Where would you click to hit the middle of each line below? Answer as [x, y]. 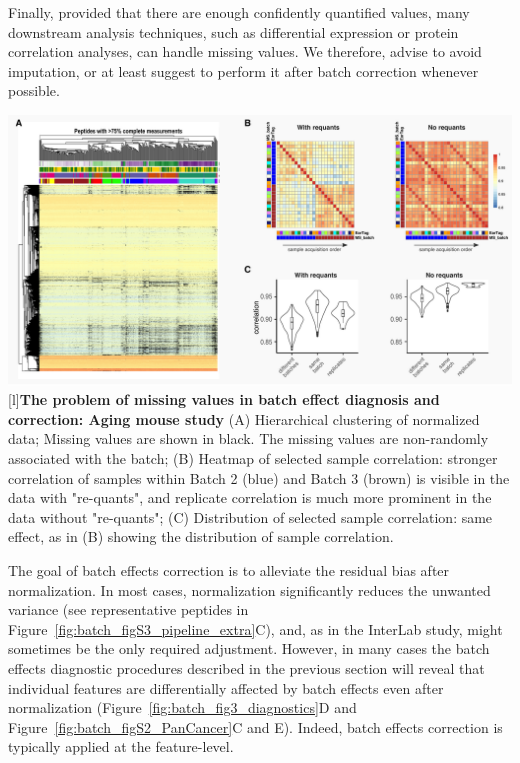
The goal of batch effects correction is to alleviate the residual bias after [229, 570]
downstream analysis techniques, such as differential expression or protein [233, 31]
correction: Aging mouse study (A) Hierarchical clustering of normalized [244, 418]
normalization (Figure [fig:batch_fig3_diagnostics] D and [182, 707]
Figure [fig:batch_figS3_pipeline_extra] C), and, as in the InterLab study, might [255, 628]
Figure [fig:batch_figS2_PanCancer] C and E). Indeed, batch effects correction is [255, 726]
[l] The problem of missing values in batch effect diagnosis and [224, 399]
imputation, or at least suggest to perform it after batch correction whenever [243, 70]
